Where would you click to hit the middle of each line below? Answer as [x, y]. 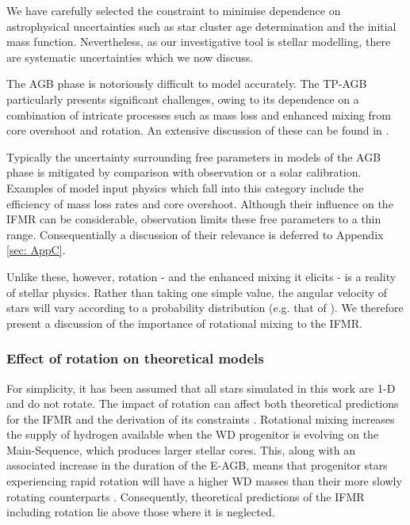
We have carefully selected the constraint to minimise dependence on [174, 10]
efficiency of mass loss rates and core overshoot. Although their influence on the [200, 203]
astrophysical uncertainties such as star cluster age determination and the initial [201, 26]
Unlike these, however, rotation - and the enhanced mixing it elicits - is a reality [201, 276]
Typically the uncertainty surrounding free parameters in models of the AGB [194, 156]
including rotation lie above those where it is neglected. [141, 512]
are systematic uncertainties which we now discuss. [130, 57]
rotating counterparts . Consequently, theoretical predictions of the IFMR [186, 496]
